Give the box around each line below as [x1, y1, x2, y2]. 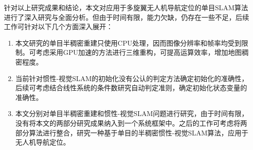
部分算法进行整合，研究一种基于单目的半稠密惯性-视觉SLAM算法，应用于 [15, 127, 249, 137]
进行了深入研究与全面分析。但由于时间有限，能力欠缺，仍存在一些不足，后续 [4, 12, 249, 22]
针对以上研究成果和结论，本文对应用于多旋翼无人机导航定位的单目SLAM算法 [4, 2, 248, 12]
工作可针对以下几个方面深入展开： [4, 21, 113, 32]
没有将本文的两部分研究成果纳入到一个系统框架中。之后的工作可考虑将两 [15, 117, 247, 128]
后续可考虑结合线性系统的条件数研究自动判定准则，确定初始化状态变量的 [15, 83, 247, 93]
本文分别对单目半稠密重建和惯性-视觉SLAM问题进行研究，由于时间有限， [15, 108, 249, 118]
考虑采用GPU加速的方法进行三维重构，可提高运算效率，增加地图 [36, 47, 242, 57]
